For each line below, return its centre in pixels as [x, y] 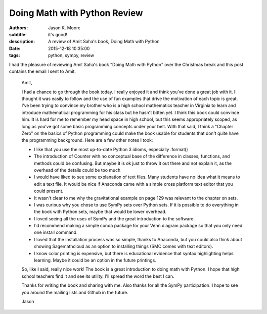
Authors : [19, 28]
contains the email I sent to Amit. [43, 71]
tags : [15, 55]
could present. [49, 191]
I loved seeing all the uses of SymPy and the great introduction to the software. [114, 218]
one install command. [56, 232]
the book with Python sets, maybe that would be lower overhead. [100, 212]
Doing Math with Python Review [76, 13]
